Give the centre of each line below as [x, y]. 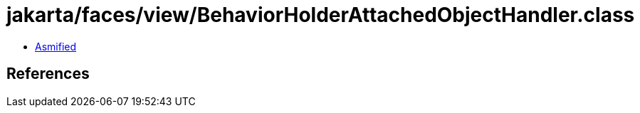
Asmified [56, 46]
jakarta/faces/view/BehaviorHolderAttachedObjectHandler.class [321, 15]
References [48, 74]
